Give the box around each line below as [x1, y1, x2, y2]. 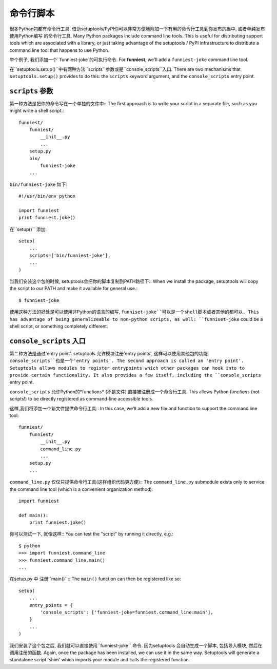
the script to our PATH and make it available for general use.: [9, 285, 138, 292]
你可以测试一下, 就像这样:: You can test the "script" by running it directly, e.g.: [9, 531, 174, 537]
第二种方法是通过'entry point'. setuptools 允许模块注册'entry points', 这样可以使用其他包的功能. [9, 350, 209, 356]
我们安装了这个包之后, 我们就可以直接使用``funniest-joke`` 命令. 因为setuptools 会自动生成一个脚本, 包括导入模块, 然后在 [9, 642, 263, 648]
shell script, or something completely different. [9, 323, 108, 329]
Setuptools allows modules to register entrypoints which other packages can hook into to [9, 365, 245, 371]
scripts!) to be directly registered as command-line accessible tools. [9, 396, 153, 402]
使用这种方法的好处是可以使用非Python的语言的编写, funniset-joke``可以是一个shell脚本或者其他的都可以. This [9, 309, 259, 315]
